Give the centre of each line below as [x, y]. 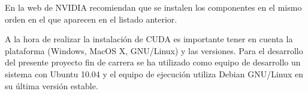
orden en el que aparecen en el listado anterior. [91, 19]
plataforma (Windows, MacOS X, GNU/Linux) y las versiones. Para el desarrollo [154, 50]
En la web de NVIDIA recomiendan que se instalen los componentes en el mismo [153, 7]
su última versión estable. [52, 85]
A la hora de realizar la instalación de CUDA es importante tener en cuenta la [149, 39]
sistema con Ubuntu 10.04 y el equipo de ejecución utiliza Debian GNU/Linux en [154, 73]
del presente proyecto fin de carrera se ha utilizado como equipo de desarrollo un [153, 62]
